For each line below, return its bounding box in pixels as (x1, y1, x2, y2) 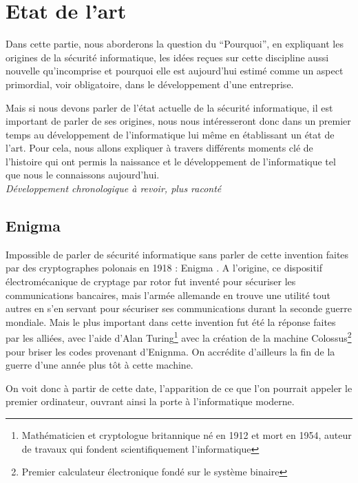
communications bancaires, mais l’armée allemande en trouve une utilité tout (6, 287, 331, 302)
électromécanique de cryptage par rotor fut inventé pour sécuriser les (6, 274, 296, 289)
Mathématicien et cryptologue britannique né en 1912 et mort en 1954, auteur (21, 428, 352, 442)
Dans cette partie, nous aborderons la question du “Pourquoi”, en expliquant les (6, 37, 344, 51)
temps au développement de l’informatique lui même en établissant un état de (6, 127, 335, 141)
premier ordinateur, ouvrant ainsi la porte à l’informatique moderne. (6, 394, 295, 409)
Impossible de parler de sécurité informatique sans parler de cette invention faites (6, 247, 349, 261)
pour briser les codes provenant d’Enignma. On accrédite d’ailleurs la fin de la (6, 344, 335, 358)
